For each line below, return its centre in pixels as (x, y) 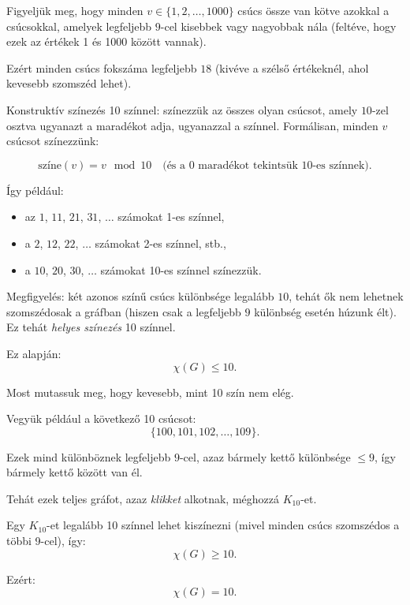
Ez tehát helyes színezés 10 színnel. (91, 327)
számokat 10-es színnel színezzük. (181, 269)
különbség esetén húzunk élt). (325, 311)
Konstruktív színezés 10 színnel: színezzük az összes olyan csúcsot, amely (182, 109)
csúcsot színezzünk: (53, 141)
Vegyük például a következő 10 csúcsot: (101, 418)
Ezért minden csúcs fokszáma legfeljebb (102, 67)
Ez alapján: (34, 353)
